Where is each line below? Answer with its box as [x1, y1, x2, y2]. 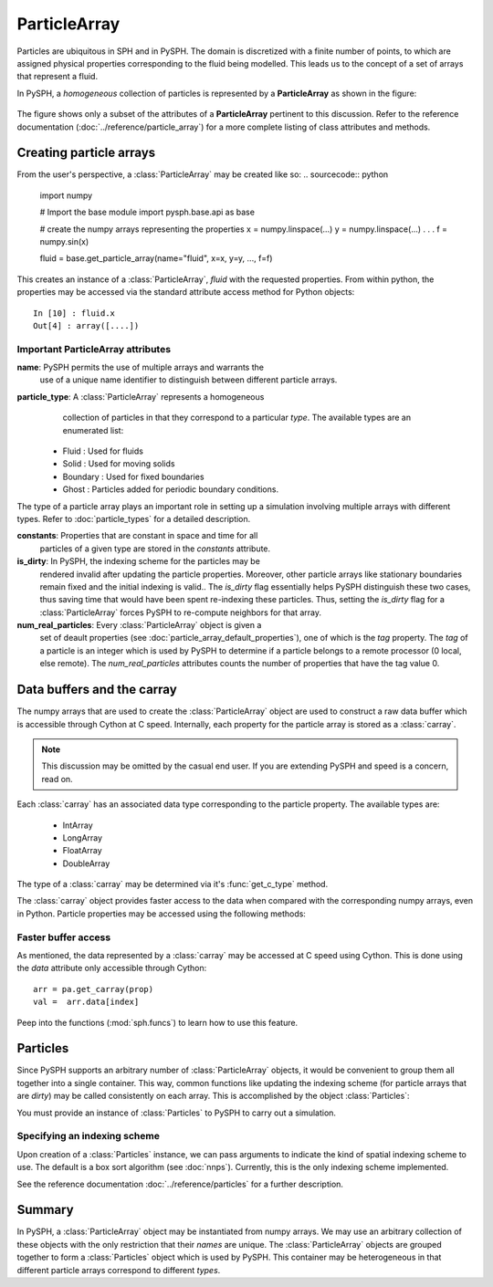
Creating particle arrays [16, 145, 156, 161]
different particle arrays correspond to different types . [16, 1264, 221, 1275]
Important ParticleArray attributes [16, 342, 172, 355]
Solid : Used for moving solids [62, 458, 175, 469]
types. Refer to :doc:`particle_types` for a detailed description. [16, 513, 251, 524]
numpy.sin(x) [39, 235, 89, 246]
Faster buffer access [16, 931, 111, 944]
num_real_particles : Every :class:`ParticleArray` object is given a [16, 620, 262, 631]
